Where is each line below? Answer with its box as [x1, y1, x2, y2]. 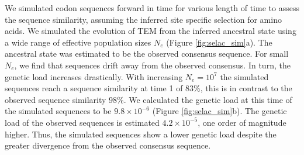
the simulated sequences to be [5, 105, 112, 117]
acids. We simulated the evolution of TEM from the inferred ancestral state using [5, 25, 296, 37]
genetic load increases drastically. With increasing [5, 70, 183, 82]
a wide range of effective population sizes [5, 36, 151, 48]
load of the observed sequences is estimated [5, 116, 160, 128]
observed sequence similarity [5, 93, 106, 105]
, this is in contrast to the [200, 82, 292, 94]
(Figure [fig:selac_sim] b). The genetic [152, 105, 287, 117]
